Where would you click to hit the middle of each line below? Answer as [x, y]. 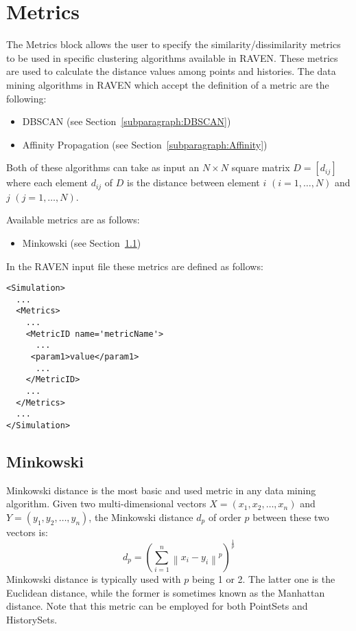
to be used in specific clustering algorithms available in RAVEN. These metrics [172, 57]
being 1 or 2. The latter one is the [264, 578]
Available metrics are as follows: [73, 220]
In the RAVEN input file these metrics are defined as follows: [135, 266]
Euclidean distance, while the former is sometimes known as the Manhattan [166, 592]
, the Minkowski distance [141, 517]
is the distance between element [193, 182]
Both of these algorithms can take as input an [103, 167]
